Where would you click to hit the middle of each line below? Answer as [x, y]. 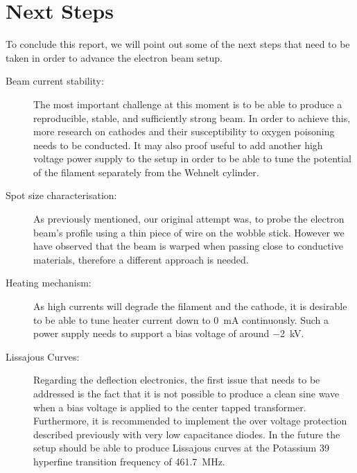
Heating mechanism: [49, 283]
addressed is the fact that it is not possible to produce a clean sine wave [186, 393]
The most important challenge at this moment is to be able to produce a [188, 104]
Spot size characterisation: [61, 195]
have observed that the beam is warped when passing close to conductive [188, 246]
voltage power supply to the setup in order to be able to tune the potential [192, 158]
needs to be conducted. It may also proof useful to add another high [178, 145]
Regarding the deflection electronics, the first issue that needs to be [177, 380]
